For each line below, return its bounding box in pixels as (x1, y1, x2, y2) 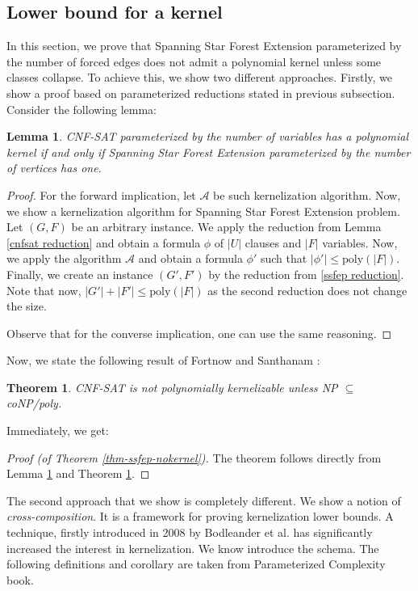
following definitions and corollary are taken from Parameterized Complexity (6, 555, 386, 572)
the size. (6, 298, 47, 314)
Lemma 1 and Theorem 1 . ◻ (6, 465, 150, 482)
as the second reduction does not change (207, 281, 408, 298)
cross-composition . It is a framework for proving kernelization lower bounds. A (6, 508, 394, 525)
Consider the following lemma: (6, 100, 157, 117)
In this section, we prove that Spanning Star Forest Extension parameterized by (6, 37, 402, 54)
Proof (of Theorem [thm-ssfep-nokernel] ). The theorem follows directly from (6, 449, 382, 466)
